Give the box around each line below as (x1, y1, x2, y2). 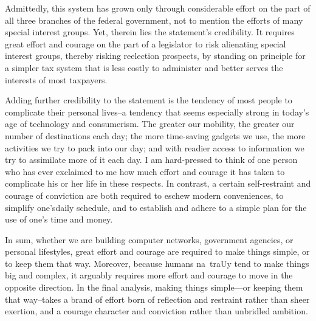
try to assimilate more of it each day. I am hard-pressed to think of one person (5, 153, 298, 166)
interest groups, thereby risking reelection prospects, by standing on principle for (5, 49, 306, 62)
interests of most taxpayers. (5, 73, 108, 86)
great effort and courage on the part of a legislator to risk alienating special (5, 37, 286, 50)
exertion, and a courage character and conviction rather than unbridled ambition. (5, 305, 308, 317)
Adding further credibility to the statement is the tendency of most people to (5, 94, 292, 106)
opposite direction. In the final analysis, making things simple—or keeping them (5, 281, 303, 294)
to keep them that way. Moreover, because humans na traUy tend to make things (5, 257, 309, 269)
